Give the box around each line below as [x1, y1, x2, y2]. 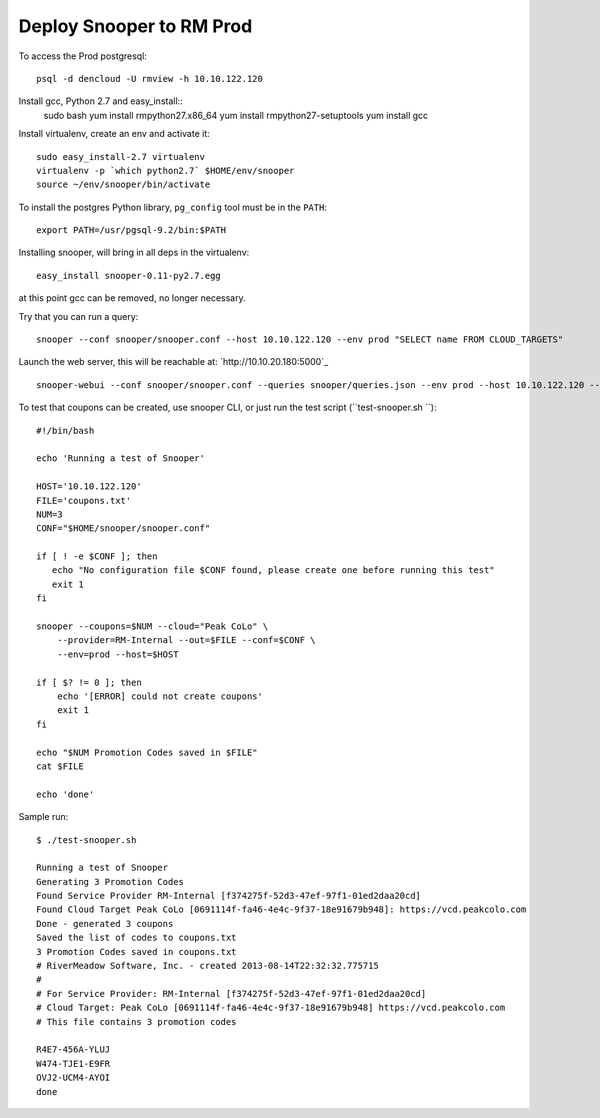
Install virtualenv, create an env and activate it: [18, 128, 210, 140]
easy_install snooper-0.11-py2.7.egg [36, 270, 222, 281]
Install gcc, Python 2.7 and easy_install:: [18, 95, 184, 107]
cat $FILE [36, 760, 84, 772]
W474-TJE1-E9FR [36, 1058, 111, 1069]
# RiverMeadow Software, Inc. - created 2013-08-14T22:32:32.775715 [36, 960, 379, 972]
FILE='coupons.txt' [36, 495, 132, 506]
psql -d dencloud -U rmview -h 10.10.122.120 [36, 73, 264, 84]
